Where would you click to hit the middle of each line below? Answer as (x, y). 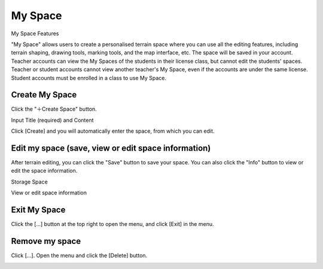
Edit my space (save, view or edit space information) (111, 148)
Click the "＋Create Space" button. (54, 109)
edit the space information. (44, 171)
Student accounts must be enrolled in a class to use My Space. (89, 78)
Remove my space (46, 241)
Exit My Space (38, 210)
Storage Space (29, 182)
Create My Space (44, 95)
